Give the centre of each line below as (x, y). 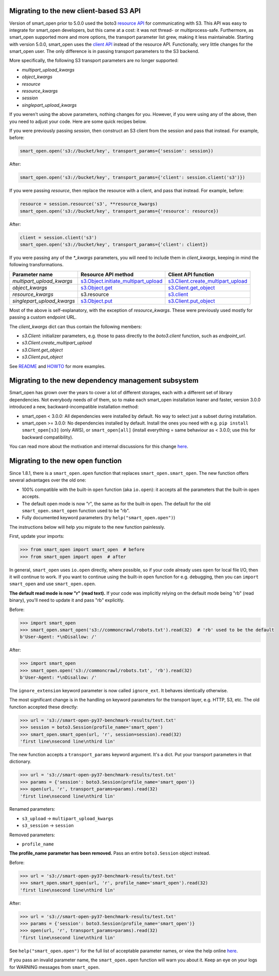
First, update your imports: (37, 536)
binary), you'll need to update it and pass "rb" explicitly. (67, 600)
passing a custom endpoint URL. (43, 317)
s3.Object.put (97, 301)
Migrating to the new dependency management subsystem (104, 381)
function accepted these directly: (43, 707)
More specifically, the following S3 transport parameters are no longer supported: (94, 60)
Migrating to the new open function (66, 461)
